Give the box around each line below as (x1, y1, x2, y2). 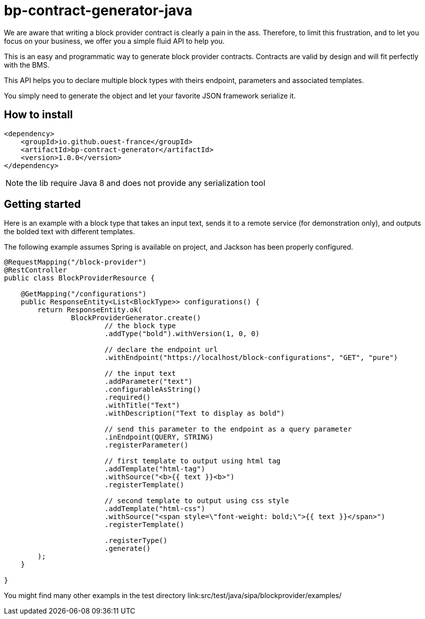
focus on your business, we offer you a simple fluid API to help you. (4, 36, 225, 45)
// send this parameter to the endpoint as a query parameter (104, 425, 352, 434)
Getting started (4, 198, 81, 211)
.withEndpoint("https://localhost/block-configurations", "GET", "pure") (104, 354, 398, 362)
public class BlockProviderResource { (4, 274, 155, 282)
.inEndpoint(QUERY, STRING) (104, 433, 214, 442)
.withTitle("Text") (104, 401, 180, 410)
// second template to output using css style (104, 497, 289, 505)
